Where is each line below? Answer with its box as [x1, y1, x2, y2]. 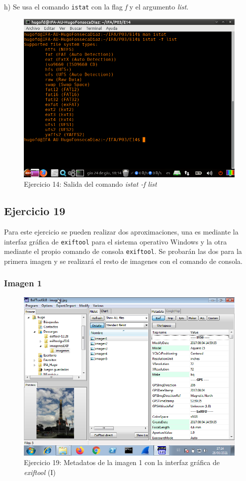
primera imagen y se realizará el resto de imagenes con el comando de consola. [4, 255, 243, 266]
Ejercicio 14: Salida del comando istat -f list [24, 179, 157, 189]
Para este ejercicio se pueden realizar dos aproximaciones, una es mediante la [4, 227, 239, 237]
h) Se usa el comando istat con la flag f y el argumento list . [4, 1, 189, 11]
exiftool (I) [24, 467, 56, 477]
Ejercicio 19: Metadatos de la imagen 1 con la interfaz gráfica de [24, 457, 220, 468]
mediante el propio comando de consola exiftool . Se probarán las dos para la [4, 246, 242, 256]
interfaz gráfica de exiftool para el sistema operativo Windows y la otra [4, 236, 227, 246]
